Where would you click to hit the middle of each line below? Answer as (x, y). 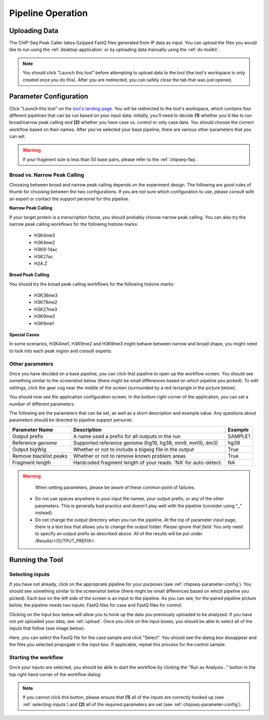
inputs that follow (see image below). (47, 628)
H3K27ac (44, 256)
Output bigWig (29, 449)
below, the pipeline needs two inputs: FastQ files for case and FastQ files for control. (96, 605)
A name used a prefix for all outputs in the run (127, 436)
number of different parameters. (42, 404)
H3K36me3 (46, 295)
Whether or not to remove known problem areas (130, 456)
